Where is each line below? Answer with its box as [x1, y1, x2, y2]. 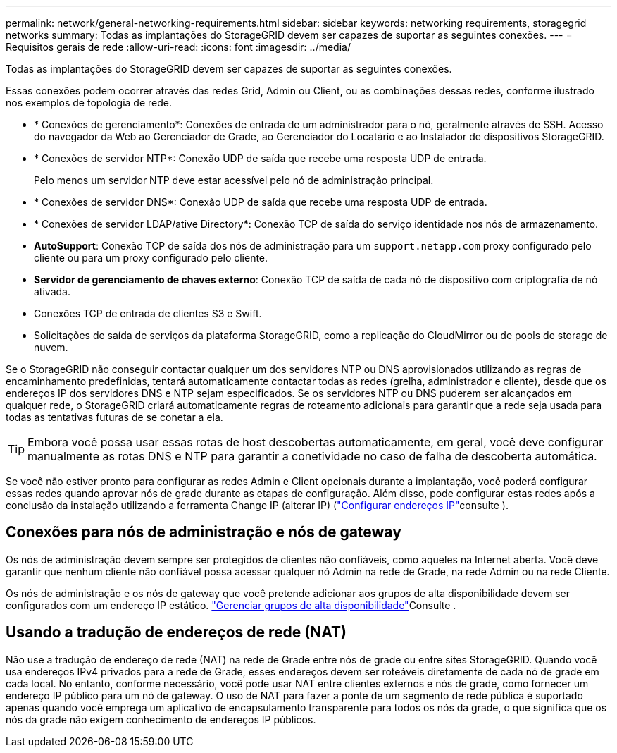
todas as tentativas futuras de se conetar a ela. [6, 411, 223, 423]
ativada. [34, 286, 70, 298]
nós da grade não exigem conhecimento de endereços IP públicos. [6, 713, 316, 726]
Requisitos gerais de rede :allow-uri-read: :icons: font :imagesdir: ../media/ [6, 41, 351, 53]
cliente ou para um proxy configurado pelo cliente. [34, 252, 268, 264]
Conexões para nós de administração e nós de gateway [6, 523, 401, 541]
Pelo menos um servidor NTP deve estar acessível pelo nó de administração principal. [34, 174, 434, 186]
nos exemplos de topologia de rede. [6, 97, 172, 109]
